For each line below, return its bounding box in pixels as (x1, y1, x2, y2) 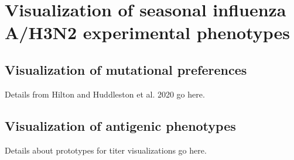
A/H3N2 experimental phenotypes (5, 20, 290, 44)
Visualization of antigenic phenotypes (5, 116, 236, 134)
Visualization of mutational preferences (5, 60, 247, 78)
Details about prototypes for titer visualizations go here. (5, 144, 207, 156)
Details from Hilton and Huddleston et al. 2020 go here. (5, 88, 205, 100)
